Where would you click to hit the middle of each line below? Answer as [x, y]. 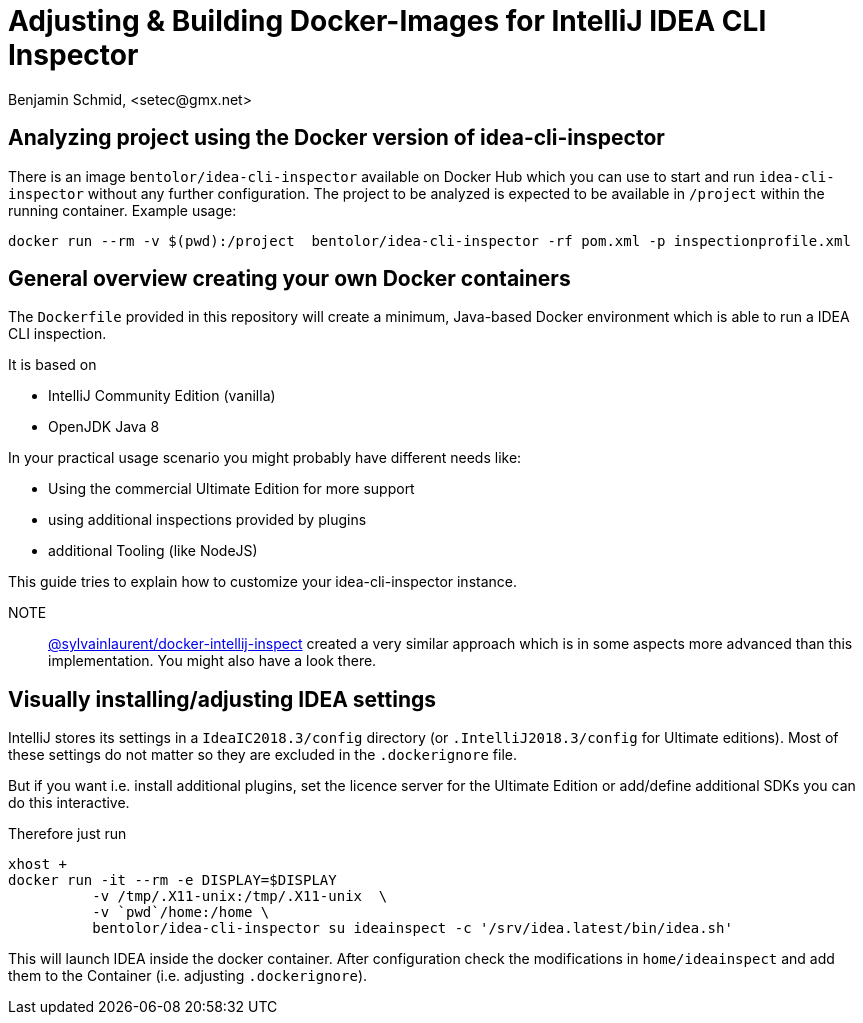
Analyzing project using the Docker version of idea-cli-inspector [336, 138]
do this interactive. [69, 803]
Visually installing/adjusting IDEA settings [222, 699]
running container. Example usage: [122, 210]
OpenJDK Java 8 [104, 427]
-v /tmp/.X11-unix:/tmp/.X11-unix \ [240, 896]
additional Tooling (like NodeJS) [153, 551]
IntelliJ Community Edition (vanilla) [162, 396]
